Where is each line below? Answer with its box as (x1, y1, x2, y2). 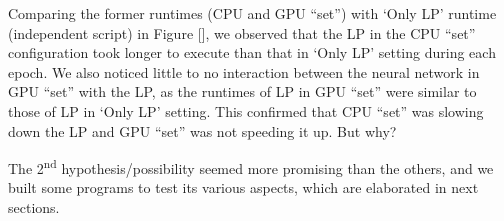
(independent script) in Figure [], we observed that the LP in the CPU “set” (8, 22, 476, 43)
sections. (8, 197, 60, 217)
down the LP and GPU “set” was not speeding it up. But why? (8, 120, 397, 141)
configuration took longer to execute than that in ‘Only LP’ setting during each (8, 42, 496, 63)
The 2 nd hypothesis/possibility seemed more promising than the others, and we (8, 155, 494, 178)
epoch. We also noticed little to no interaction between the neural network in (8, 61, 480, 82)
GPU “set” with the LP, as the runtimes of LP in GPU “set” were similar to (8, 81, 477, 102)
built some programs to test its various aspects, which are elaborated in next (8, 177, 479, 198)
